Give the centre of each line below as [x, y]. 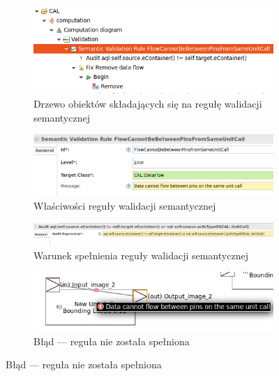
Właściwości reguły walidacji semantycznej [125, 206]
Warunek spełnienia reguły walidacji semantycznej [141, 255]
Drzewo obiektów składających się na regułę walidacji [148, 104]
